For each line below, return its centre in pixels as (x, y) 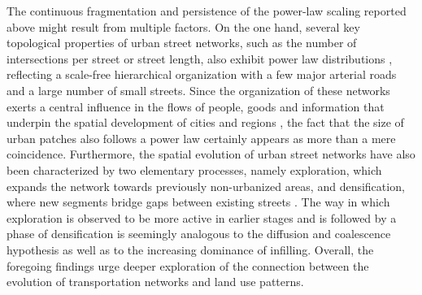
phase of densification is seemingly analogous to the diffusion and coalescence (199, 234)
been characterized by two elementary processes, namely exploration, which (194, 169)
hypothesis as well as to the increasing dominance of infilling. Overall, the (190, 249)
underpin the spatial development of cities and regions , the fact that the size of (205, 122)
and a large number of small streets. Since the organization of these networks (198, 90)
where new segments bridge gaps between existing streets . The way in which (198, 202)
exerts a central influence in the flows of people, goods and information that (196, 106)
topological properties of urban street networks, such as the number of (182, 43)
